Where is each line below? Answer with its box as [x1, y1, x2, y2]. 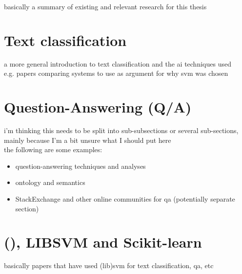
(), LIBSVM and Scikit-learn [4, 232, 202, 252]
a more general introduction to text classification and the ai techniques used [4, 58, 231, 68]
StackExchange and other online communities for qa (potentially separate [15, 194, 235, 204]
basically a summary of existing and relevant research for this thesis [4, 1, 207, 11]
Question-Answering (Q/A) [4, 97, 192, 117]
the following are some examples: [4, 144, 102, 155]
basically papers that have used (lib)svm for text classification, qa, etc [4, 260, 214, 271]
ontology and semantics [15, 177, 85, 187]
